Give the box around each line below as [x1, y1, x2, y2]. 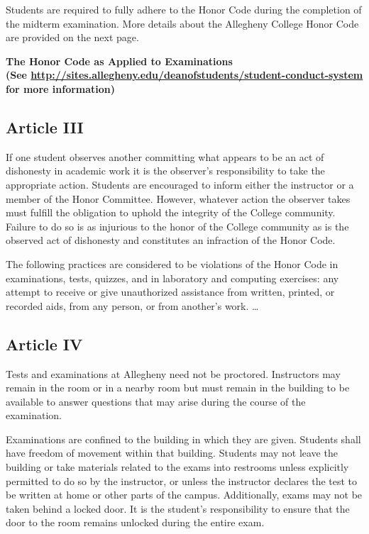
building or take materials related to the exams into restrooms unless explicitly [6, 460, 349, 474]
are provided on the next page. [6, 30, 139, 45]
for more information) [6, 81, 116, 96]
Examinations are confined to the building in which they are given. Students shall [6, 431, 361, 446]
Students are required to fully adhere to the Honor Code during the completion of [6, 2, 362, 16]
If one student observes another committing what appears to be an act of [6, 149, 324, 164]
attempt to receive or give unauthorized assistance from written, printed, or [6, 284, 335, 299]
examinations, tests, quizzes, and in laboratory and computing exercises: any [6, 270, 339, 285]
